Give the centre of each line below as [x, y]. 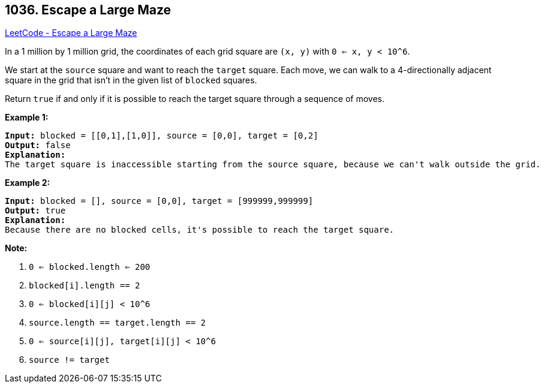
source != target [69, 360]
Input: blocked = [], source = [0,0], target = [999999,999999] [159, 201]
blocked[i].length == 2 [85, 286]
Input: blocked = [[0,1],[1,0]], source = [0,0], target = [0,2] [162, 136]
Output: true [35, 211]
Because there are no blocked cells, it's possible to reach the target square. [200, 230]
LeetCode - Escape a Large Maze [71, 33]
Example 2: [28, 183]
